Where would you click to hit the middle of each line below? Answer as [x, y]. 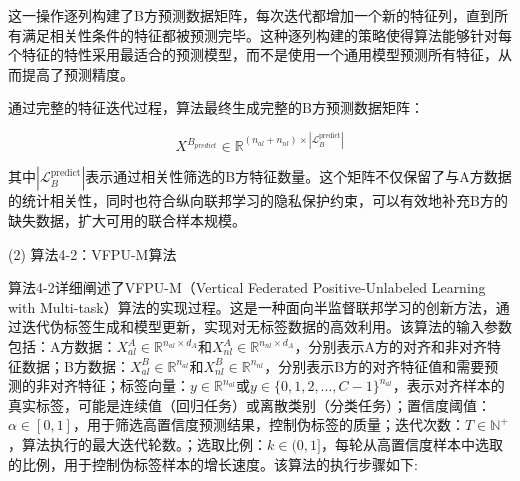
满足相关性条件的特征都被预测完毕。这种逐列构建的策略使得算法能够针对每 [266, 34]
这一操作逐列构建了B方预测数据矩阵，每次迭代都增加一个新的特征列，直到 [251, 15]
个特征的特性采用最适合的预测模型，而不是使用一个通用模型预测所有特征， [253, 54]
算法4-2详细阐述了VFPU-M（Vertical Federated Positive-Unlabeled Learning [247, 287]
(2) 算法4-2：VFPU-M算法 [92, 253]
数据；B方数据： [75, 365]
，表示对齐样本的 [448, 385]
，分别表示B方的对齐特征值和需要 [374, 365]
